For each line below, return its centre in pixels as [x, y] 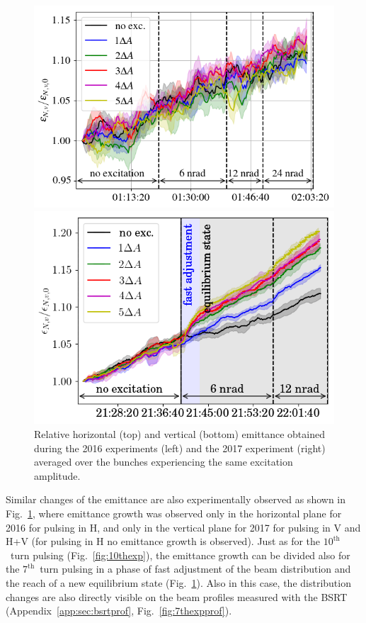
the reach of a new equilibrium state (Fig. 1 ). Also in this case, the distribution [178, 582]
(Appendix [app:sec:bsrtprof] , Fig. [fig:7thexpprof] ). [119, 611]
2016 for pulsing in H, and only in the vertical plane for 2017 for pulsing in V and [183, 527]
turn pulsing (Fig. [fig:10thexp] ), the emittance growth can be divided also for [180, 555]
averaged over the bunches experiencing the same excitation [164, 462]
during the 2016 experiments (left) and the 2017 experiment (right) [180, 448]
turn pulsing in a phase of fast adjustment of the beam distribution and [195, 569]
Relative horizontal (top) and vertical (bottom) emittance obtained [179, 434]
